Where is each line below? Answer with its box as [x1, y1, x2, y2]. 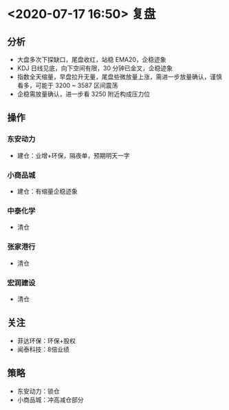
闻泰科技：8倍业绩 [17, 345, 70, 353]
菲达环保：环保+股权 [17, 336, 76, 345]
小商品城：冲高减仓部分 [17, 396, 84, 404]
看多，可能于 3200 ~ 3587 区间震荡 [17, 81, 118, 90]
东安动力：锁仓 [17, 387, 60, 395]
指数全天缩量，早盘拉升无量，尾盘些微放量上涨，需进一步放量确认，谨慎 [17, 73, 222, 81]
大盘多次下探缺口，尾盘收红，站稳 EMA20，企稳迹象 [17, 56, 166, 63]
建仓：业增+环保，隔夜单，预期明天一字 [17, 151, 131, 159]
